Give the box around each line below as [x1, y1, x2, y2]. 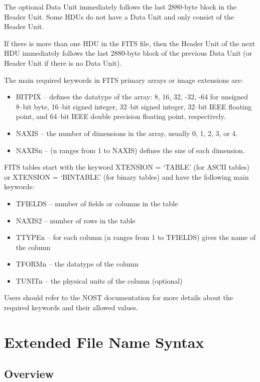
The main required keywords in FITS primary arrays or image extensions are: [4, 74, 243, 85]
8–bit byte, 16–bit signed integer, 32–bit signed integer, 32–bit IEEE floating [16, 101, 252, 111]
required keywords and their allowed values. [4, 302, 139, 313]
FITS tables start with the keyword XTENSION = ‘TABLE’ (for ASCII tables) [4, 162, 249, 172]
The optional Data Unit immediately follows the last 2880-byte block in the [4, 2, 237, 12]
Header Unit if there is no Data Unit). [4, 57, 122, 68]
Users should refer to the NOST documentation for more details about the [4, 292, 233, 303]
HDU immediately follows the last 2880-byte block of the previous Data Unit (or [4, 48, 252, 58]
